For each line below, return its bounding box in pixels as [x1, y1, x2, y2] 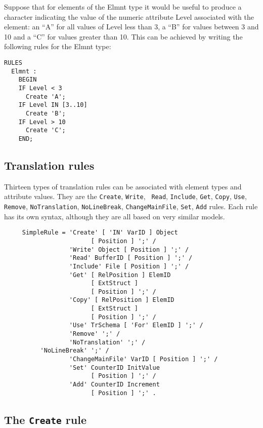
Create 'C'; [25, 127, 66, 134]
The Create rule [4, 411, 86, 427]
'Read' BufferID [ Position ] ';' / [69, 254, 193, 262]
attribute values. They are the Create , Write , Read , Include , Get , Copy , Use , [4, 191, 247, 202]
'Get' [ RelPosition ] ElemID [69, 271, 171, 279]
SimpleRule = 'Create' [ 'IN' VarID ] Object [22, 229, 178, 237]
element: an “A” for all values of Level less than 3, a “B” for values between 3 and [4, 21, 259, 32]
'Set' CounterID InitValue [69, 364, 160, 371]
